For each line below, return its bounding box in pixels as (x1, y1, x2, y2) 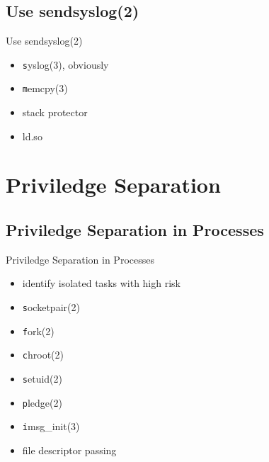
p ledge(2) (22, 395, 62, 410)
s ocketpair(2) (22, 300, 80, 315)
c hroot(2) (22, 347, 64, 362)
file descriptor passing (22, 443, 117, 457)
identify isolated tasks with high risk (22, 276, 181, 291)
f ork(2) (22, 323, 55, 338)
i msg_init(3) (22, 419, 80, 434)
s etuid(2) (22, 371, 62, 386)
